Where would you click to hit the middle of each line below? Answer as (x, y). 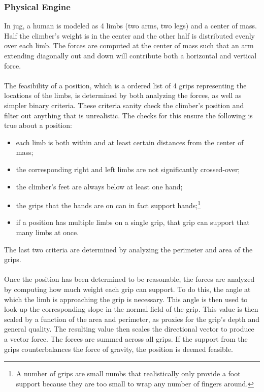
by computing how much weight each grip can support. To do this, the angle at (127, 289)
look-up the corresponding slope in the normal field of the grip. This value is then (131, 309)
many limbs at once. (47, 232)
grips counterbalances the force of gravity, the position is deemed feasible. (119, 349)
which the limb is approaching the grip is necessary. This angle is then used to (126, 299)
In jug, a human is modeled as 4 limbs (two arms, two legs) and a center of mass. (130, 26)
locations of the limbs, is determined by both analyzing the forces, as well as (123, 95)
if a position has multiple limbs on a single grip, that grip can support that (133, 222)
